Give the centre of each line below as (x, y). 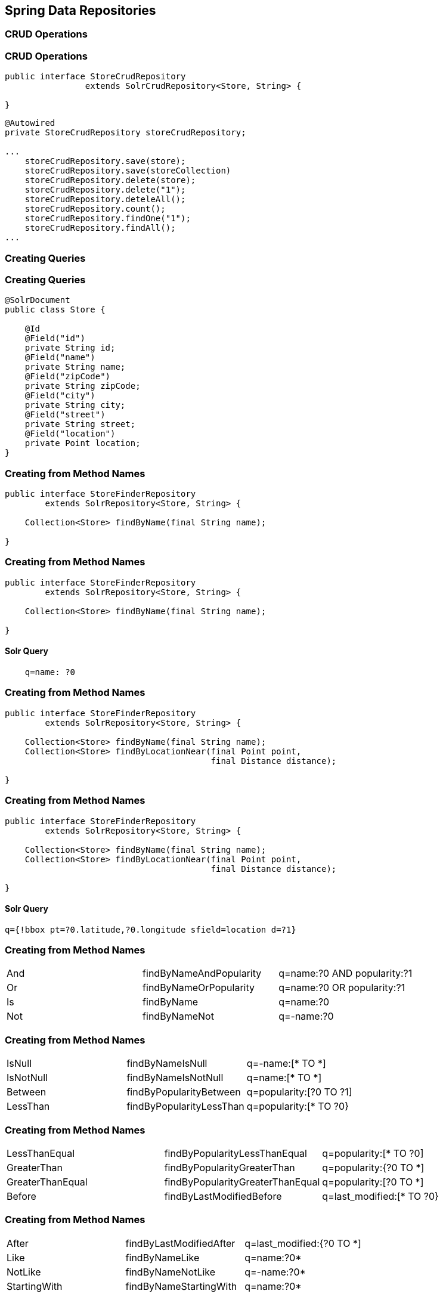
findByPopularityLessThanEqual (236, 1153)
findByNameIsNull (167, 1064)
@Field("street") (65, 415)
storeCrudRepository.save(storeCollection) (128, 171)
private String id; (70, 348)
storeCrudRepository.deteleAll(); (105, 199)
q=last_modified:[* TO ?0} (380, 1196)
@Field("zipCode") (68, 377)
